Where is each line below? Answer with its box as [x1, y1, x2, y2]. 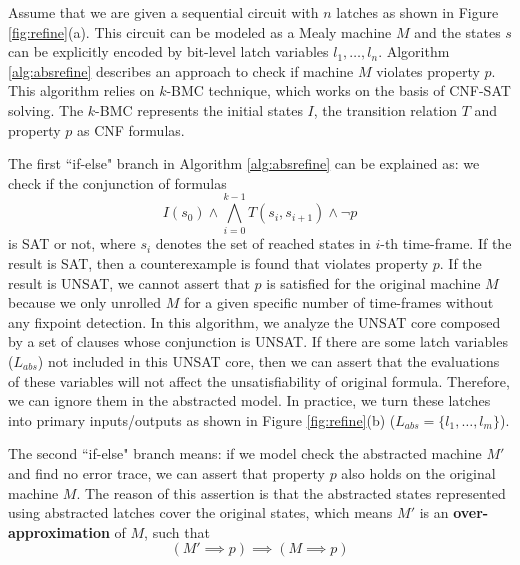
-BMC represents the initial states [95, 99, 303, 120]
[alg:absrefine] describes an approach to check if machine [8, 60, 354, 81]
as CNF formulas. [76, 119, 185, 140]
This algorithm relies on [8, 80, 155, 101]
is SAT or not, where [8, 233, 136, 254]
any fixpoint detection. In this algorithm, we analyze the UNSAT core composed [8, 311, 501, 332]
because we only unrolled [8, 292, 161, 313]
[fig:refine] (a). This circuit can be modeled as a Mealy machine [8, 21, 392, 42]
